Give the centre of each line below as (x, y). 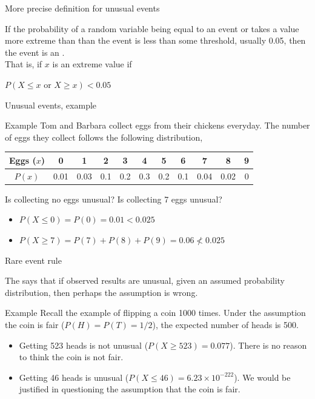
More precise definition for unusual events (82, 8)
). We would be (262, 377)
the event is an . (35, 52)
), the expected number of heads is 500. (225, 324)
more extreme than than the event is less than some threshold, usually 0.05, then (155, 40)
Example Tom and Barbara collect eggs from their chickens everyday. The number (157, 125)
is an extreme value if (92, 64)
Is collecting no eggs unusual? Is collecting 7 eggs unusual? (114, 199)
